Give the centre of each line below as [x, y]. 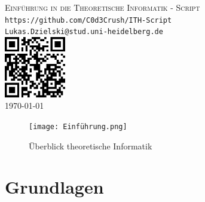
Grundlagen [54, 187]
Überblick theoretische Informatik [91, 146]
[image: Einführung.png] [78, 126]
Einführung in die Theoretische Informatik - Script [102, 7]
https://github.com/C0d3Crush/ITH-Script [88, 20]
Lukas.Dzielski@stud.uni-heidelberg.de [84, 32]
